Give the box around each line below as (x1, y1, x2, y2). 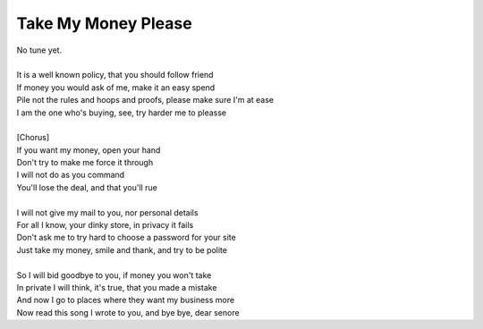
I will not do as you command (16, 170, 125, 181)
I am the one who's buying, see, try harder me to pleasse (16, 107, 227, 118)
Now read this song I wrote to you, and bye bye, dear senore (16, 307, 241, 317)
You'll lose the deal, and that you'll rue (16, 181, 158, 192)
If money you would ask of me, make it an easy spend (16, 81, 216, 93)
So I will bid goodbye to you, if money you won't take (16, 269, 212, 281)
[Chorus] (16, 132, 50, 143)
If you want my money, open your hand (16, 144, 161, 156)
